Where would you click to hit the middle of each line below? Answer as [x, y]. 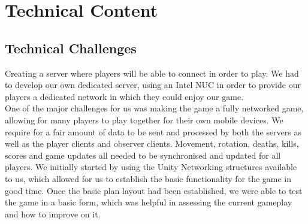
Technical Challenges [71, 48]
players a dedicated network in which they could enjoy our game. [124, 96]
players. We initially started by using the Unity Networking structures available [151, 167]
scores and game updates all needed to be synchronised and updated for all [143, 155]
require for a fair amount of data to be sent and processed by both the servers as [153, 131]
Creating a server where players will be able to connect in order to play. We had [152, 73]
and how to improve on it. [53, 214]
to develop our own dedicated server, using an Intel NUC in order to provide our [153, 85]
